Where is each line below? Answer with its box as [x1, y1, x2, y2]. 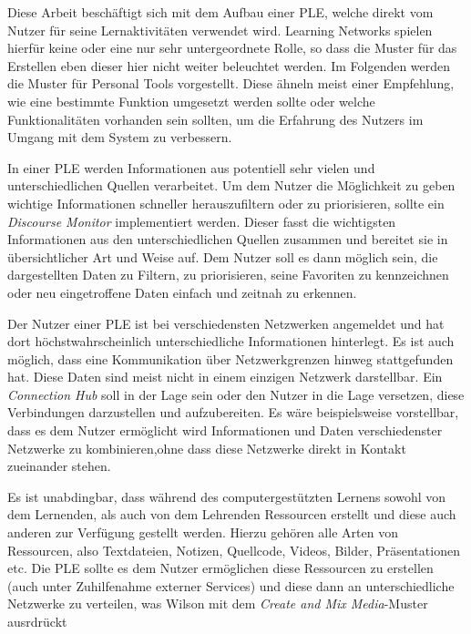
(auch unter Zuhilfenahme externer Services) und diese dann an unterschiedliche [7, 576, 455, 595]
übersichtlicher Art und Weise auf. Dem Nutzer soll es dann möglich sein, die [7, 247, 438, 266]
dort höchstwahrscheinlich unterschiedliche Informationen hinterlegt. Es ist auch [7, 332, 455, 351]
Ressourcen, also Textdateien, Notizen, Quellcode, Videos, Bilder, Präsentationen [7, 540, 460, 559]
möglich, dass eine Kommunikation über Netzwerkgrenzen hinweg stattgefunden [7, 349, 454, 368]
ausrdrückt [7, 612, 67, 630]
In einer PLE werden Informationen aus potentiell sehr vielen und [7, 158, 375, 177]
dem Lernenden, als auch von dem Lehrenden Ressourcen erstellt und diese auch [7, 505, 456, 524]
